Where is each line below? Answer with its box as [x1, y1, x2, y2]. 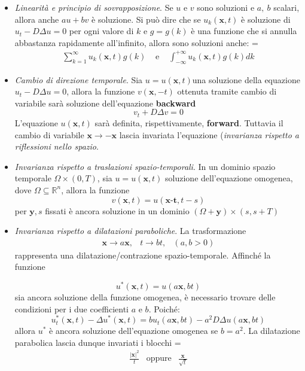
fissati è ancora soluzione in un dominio [45, 204, 190, 217]
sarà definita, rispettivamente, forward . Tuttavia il [94, 116, 283, 129]
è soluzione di [241, 13, 291, 25]
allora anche [14, 13, 59, 25]
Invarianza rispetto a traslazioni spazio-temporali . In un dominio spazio [14, 160, 276, 172]
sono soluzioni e [197, 1, 255, 13]
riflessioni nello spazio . [14, 140, 99, 153]
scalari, [273, 1, 300, 13]
